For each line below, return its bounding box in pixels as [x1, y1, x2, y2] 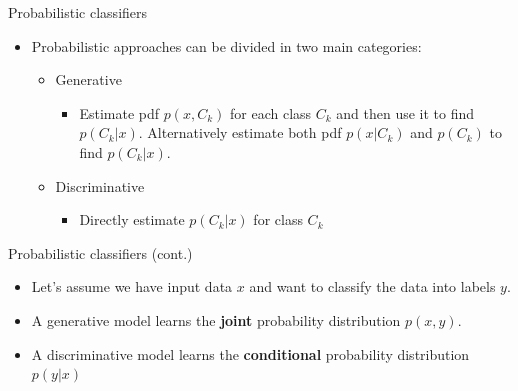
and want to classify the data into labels [249, 276, 496, 297]
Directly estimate [79, 209, 185, 230]
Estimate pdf [79, 102, 160, 123]
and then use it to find [336, 102, 475, 123]
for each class [230, 102, 312, 123]
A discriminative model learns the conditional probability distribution [31, 343, 470, 364]
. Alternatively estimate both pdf [138, 122, 342, 143]
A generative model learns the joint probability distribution [31, 309, 401, 330]
